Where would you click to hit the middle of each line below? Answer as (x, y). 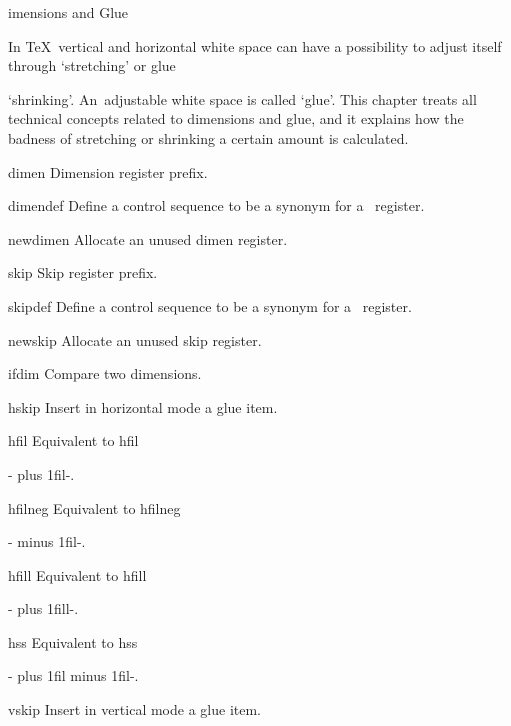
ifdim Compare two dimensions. (105, 373)
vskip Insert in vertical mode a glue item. (134, 709)
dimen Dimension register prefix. (108, 171)
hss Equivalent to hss (73, 641)
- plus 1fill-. (43, 608)
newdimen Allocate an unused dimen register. (148, 238)
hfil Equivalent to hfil (73, 440)
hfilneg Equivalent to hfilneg (94, 507)
